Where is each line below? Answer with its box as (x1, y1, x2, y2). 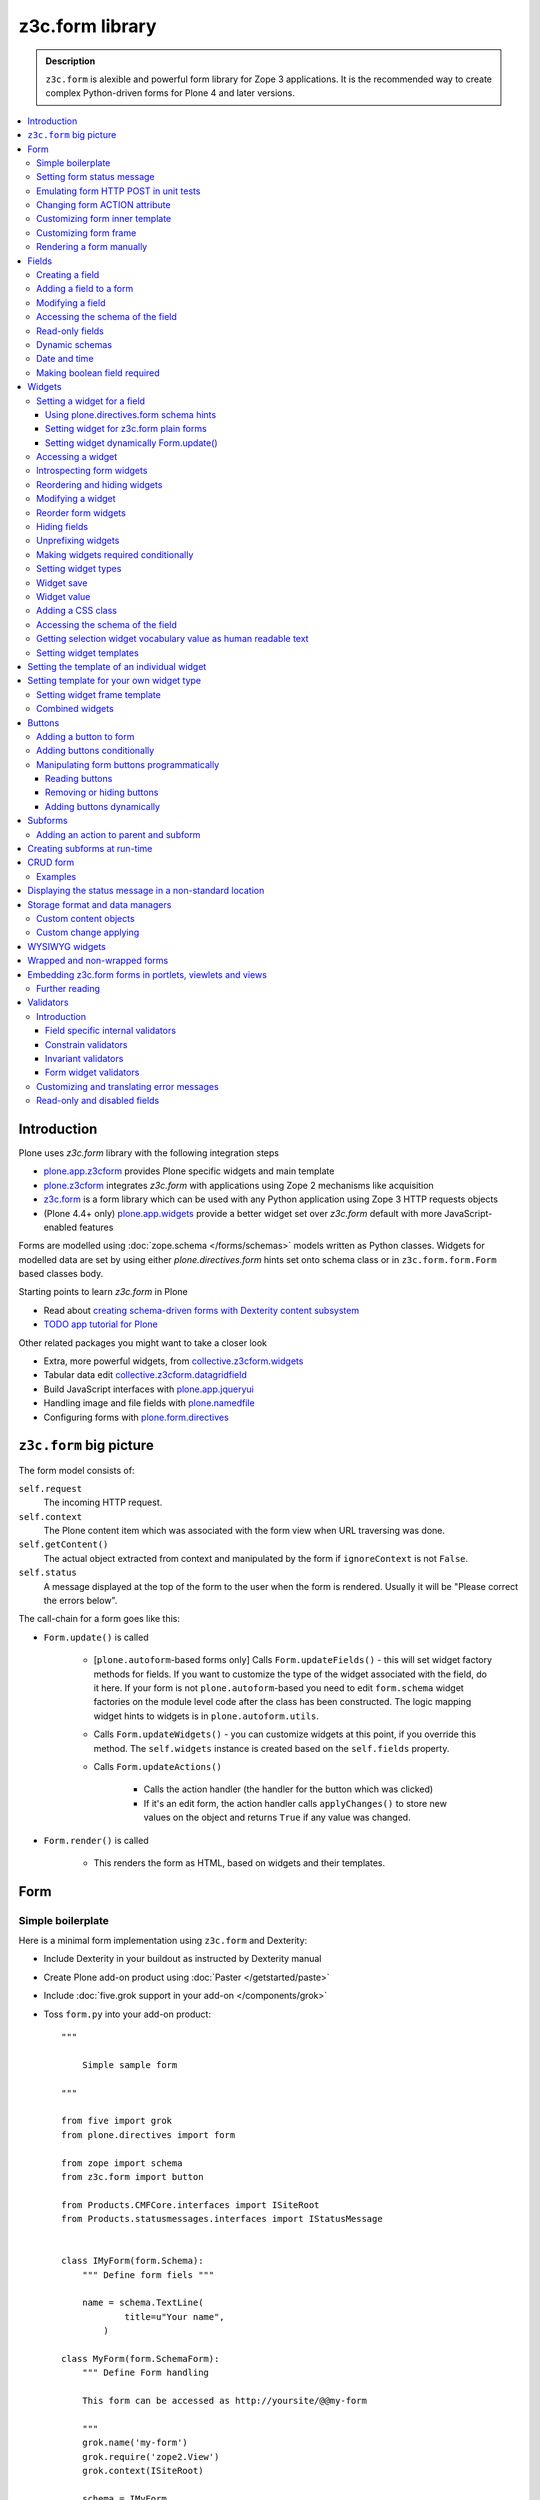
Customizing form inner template (36, 213, 172, 225)
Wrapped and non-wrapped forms (27, 955, 169, 967)
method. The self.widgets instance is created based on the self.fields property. (93, 1742, 450, 1754)
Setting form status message (36, 171, 155, 183)
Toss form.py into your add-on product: (43, 2008, 212, 2020)
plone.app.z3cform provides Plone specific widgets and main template (43, 1165, 335, 1177)
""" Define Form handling (81, 2367, 210, 2379)
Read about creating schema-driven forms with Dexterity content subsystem (43, 1304, 360, 1316)
